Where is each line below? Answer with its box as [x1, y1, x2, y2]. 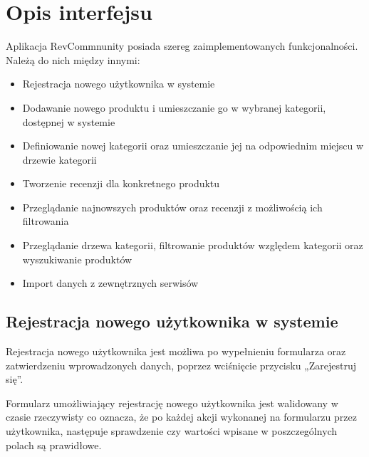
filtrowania [22, 214, 69, 228]
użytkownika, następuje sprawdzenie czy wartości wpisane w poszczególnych [6, 424, 338, 438]
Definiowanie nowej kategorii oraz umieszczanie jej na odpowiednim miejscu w [22, 138, 364, 153]
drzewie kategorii [22, 152, 97, 167]
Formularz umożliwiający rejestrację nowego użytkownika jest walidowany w [6, 395, 338, 410]
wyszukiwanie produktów [22, 251, 132, 266]
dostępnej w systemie [22, 114, 115, 129]
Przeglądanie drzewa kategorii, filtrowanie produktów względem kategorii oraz [22, 238, 363, 253]
